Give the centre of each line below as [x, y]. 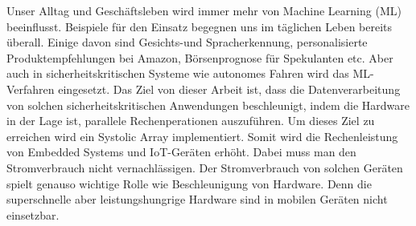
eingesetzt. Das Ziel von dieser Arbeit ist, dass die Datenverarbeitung [229, 89]
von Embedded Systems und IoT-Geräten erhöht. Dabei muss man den [181, 152]
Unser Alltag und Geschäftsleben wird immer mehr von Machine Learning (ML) [204, 10]
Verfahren [31, 89]
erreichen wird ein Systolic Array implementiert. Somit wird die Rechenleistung [202, 136]
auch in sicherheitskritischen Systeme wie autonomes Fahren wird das [178, 73]
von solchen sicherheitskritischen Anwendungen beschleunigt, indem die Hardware [208, 105]
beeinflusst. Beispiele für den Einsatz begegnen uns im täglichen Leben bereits [200, 26]
